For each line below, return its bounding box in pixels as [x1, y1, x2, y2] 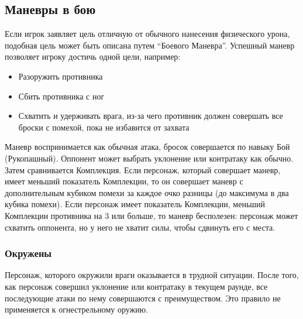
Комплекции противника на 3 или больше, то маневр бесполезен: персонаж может [5, 209, 298, 221]
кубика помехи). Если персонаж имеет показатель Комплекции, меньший [5, 198, 266, 210]
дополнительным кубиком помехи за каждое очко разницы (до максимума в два [5, 186, 289, 198]
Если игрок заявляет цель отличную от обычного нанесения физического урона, [5, 28, 290, 40]
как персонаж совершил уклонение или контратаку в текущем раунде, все [5, 280, 268, 292]
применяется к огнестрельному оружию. [5, 303, 149, 315]
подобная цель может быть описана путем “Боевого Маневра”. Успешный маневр [5, 39, 295, 51]
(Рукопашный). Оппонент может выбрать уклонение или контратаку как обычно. [5, 152, 294, 164]
